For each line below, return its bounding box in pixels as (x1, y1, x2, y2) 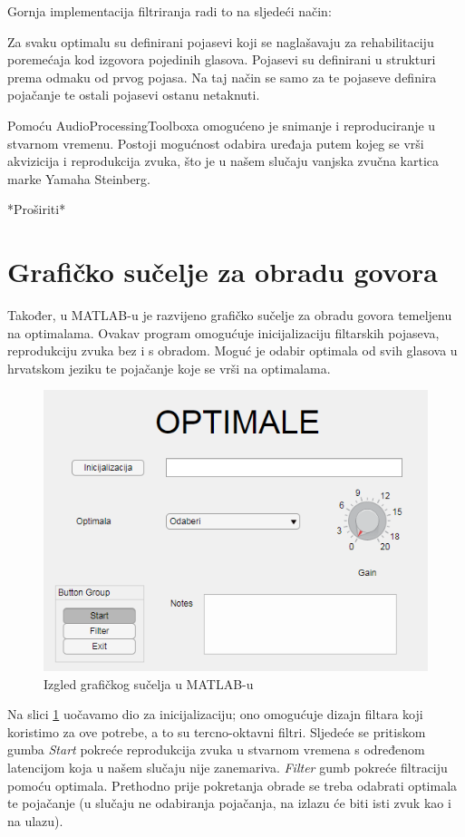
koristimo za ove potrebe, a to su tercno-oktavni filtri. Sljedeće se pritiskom (7, 722, 426, 741)
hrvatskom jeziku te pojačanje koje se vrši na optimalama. (7, 358, 331, 377)
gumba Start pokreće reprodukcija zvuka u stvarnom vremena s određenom (7, 740, 425, 759)
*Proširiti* (7, 200, 66, 219)
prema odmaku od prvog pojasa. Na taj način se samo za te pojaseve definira (7, 67, 437, 86)
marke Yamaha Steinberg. (7, 169, 150, 188)
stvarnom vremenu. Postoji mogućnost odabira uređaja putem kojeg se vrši (7, 133, 424, 152)
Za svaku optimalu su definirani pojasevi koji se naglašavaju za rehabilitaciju (7, 32, 434, 51)
